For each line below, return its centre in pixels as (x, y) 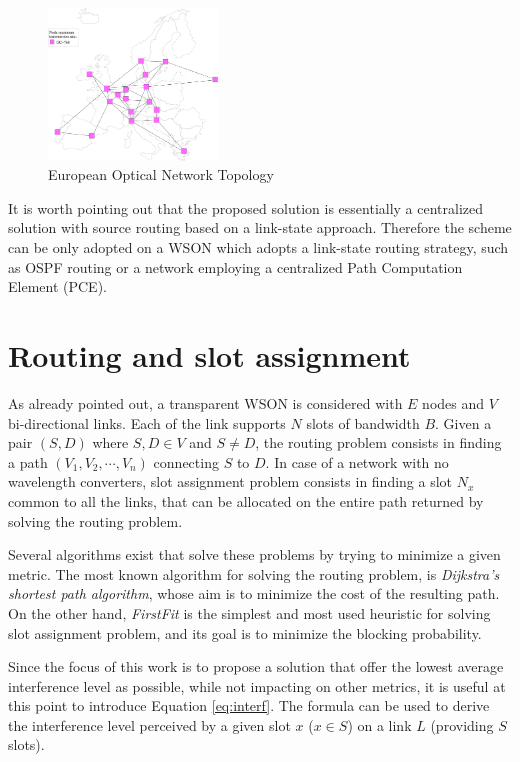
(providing (462, 724)
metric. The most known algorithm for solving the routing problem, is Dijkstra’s (254, 573)
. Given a (463, 422)
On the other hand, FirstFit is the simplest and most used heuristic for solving (249, 612)
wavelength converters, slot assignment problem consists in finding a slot (230, 481)
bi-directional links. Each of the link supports (147, 422)
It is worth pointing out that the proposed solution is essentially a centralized (246, 207)
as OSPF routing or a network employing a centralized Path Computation (235, 266)
